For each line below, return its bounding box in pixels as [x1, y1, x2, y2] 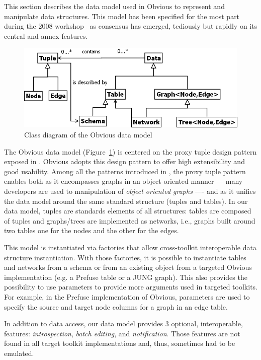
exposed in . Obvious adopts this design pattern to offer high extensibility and [4, 156, 245, 167]
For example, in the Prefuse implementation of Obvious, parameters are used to [4, 291, 250, 302]
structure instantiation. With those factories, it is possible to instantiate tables [4, 252, 246, 262]
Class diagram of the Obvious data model [24, 129, 152, 140]
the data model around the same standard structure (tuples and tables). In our [4, 195, 248, 206]
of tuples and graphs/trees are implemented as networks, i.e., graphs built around [4, 215, 255, 226]
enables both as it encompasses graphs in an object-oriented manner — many [4, 176, 243, 186]
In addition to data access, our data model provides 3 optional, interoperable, [4, 318, 243, 329]
